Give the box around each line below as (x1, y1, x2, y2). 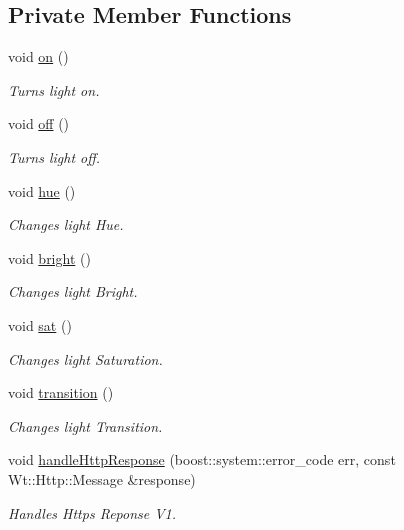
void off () (8, 113, 70, 134)
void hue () (8, 180, 76, 201)
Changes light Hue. (8, 214, 124, 235)
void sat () (8, 314, 72, 335)
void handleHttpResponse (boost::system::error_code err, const (8, 449, 396, 470)
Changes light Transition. (8, 415, 163, 436)
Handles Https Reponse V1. (8, 502, 177, 523)
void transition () (8, 382, 114, 403)
